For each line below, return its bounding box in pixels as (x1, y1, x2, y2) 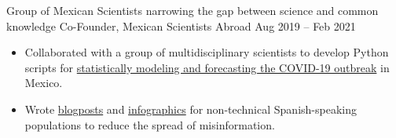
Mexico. (24, 74, 63, 91)
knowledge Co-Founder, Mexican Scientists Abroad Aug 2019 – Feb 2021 (6, 17, 356, 34)
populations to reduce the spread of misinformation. (24, 116, 275, 133)
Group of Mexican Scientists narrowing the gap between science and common (6, 2, 379, 18)
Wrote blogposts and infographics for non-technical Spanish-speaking (24, 100, 357, 117)
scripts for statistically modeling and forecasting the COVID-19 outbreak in (24, 59, 390, 75)
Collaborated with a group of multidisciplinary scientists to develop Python (24, 44, 389, 60)
